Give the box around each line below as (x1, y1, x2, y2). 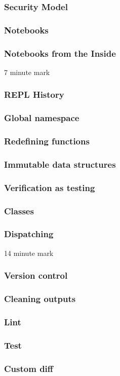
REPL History (4, 88, 64, 101)
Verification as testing (4, 181, 95, 194)
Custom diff (4, 362, 53, 374)
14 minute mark (4, 247, 54, 258)
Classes (4, 204, 34, 217)
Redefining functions (4, 135, 90, 147)
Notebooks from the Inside (4, 47, 116, 59)
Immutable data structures (4, 158, 116, 170)
